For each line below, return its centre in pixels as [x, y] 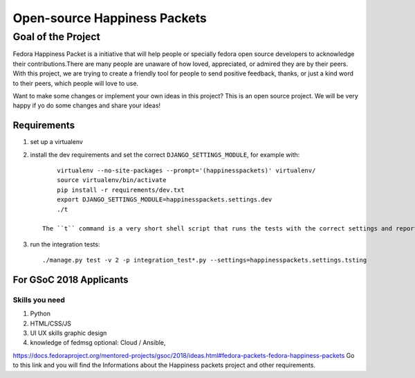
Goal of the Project [56, 37]
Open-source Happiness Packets [110, 18]
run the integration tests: [65, 244]
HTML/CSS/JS [51, 323]
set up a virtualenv [56, 142]
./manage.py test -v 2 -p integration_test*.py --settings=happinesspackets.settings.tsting [205, 260]
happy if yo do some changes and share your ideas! [87, 106]
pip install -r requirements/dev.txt [120, 190]
